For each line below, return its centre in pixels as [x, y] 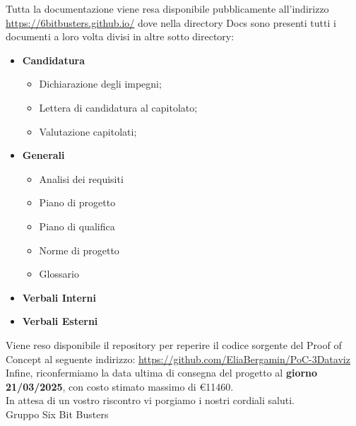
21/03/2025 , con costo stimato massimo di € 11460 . [120, 386]
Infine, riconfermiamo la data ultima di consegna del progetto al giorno [162, 373]
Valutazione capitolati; [88, 131]
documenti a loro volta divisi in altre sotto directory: [120, 36]
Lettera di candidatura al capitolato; [118, 107]
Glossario [59, 274]
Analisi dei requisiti [81, 178]
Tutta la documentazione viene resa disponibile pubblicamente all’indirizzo [167, 8]
